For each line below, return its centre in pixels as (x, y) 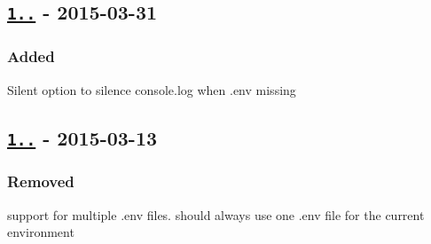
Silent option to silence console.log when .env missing (152, 89)
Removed (41, 181)
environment (41, 232)
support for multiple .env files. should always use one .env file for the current (216, 214)
